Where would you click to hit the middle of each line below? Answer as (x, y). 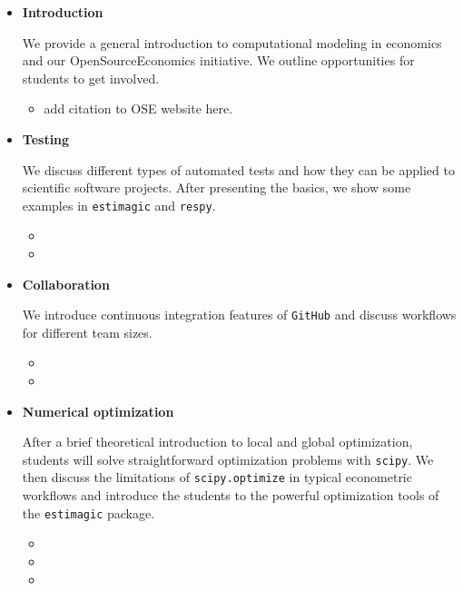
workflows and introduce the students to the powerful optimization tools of (231, 495)
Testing (46, 138)
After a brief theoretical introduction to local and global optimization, (217, 442)
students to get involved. (91, 78)
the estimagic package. (89, 512)
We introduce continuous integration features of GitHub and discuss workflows (239, 315)
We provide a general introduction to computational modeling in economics (232, 42)
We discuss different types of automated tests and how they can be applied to (238, 169)
